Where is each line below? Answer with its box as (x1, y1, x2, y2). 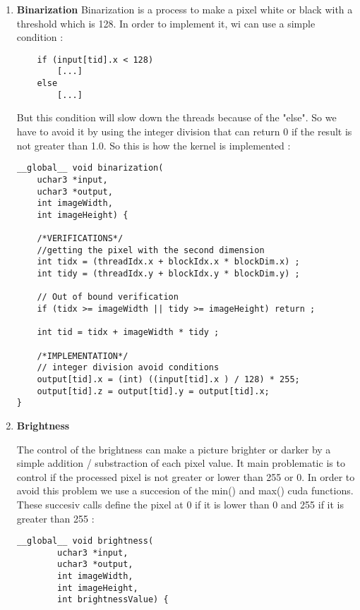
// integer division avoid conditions (37, 362, 220, 373)
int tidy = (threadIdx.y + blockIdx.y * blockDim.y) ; (37, 269, 300, 279)
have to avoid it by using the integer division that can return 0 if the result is (16, 124, 352, 138)
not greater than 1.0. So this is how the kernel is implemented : (16, 138, 291, 152)
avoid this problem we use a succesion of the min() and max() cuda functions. (16, 483, 354, 498)
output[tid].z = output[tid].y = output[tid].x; (37, 386, 270, 396)
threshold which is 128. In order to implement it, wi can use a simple (16, 16, 316, 30)
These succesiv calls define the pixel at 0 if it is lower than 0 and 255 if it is (16, 496, 344, 511)
